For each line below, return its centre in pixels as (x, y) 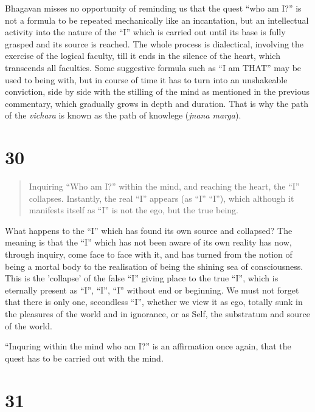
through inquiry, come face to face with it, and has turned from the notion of (149, 254)
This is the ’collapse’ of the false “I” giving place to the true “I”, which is (142, 278)
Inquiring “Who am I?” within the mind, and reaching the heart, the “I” (164, 186)
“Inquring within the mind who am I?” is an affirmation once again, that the (148, 346)
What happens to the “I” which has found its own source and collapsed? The (149, 230)
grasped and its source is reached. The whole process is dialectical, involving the (154, 43)
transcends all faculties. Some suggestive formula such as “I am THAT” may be (153, 67)
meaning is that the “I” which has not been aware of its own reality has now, (148, 242)
